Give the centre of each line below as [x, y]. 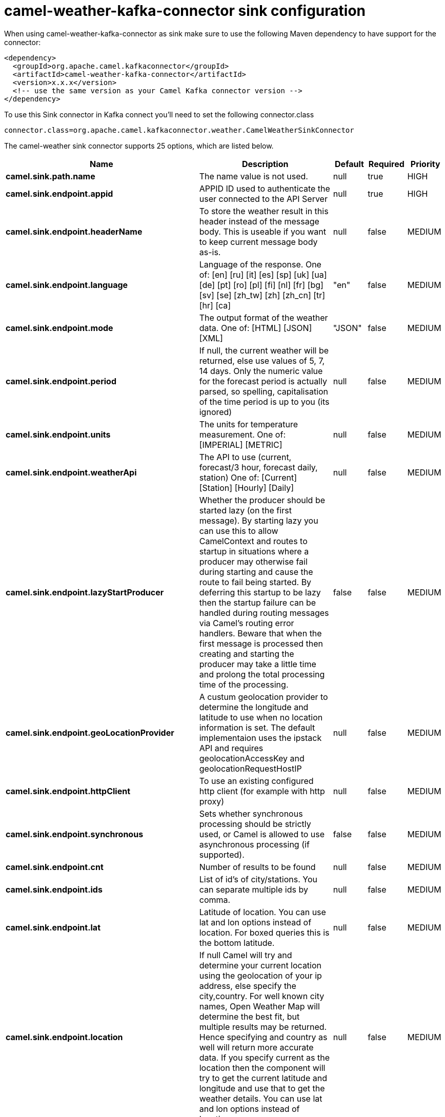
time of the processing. [244, 684]
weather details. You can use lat [261, 1098]
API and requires [231, 748]
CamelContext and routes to [253, 541]
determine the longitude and [254, 707]
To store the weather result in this [264, 211]
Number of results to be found [257, 867]
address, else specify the [248, 986]
